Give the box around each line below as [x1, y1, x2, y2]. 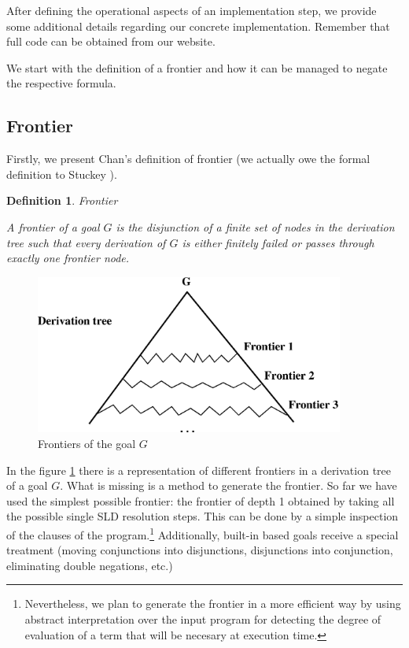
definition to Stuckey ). [6, 165, 117, 182]
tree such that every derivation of [6, 234, 166, 250]
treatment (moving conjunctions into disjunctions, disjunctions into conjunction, [6, 542, 393, 558]
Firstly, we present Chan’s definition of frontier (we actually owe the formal [6, 150, 370, 167]
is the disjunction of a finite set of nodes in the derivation [116, 218, 395, 235]
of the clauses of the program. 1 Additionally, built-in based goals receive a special [6, 524, 399, 542]
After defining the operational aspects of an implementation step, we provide [6, 2, 377, 18]
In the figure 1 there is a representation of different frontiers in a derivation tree [6, 461, 392, 478]
